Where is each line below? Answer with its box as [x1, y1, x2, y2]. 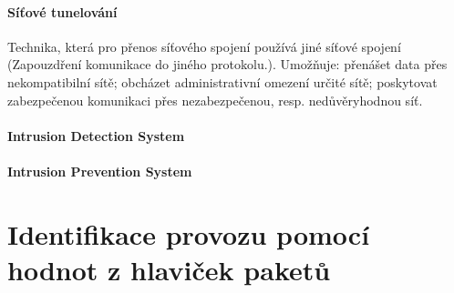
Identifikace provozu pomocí [7, 215, 370, 252]
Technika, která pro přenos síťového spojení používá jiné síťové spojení [7, 36, 401, 56]
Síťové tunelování [7, 2, 118, 21]
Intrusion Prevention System [7, 161, 192, 180]
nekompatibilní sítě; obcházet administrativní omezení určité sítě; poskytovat [7, 72, 438, 91]
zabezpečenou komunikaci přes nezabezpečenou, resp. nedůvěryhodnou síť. [7, 90, 423, 109]
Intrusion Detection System [7, 126, 185, 145]
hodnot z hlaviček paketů [7, 250, 331, 288]
